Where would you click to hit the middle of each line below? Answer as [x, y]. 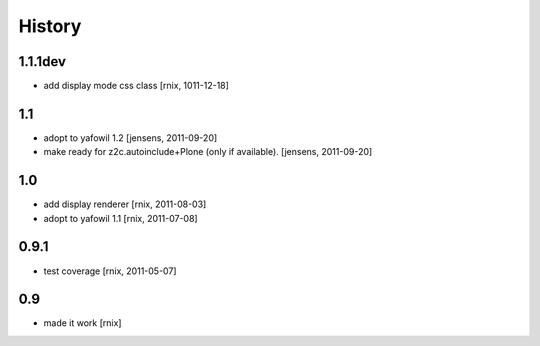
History [50, 26]
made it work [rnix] [82, 323]
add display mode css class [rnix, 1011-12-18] [136, 86]
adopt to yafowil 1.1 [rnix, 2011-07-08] [121, 218]
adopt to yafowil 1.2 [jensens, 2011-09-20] [130, 137]
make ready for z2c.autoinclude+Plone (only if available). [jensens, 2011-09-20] [208, 152]
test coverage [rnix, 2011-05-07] [110, 271]
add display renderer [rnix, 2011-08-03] [125, 204]
